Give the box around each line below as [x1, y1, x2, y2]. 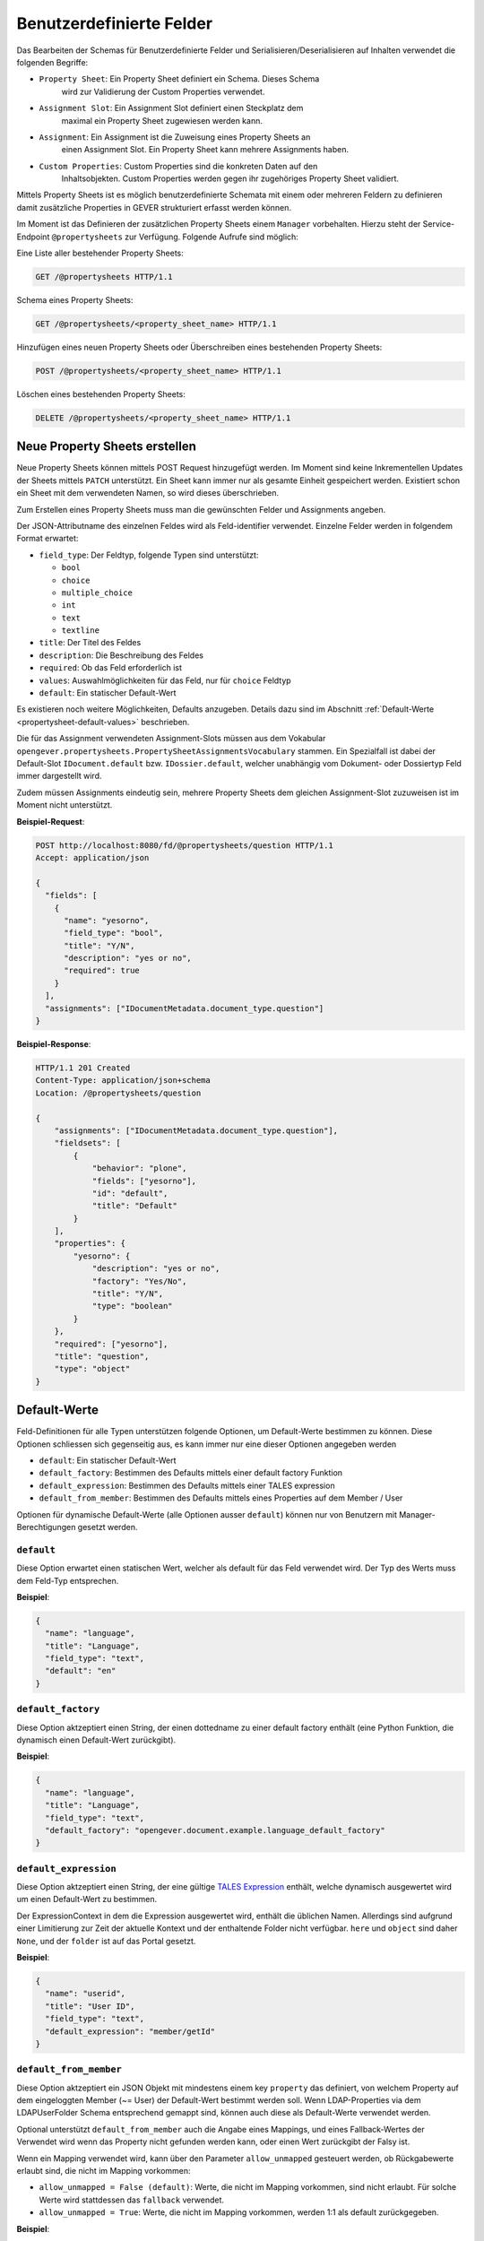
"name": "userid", [45, 1988, 125, 1999]
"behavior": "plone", [91, 1164, 187, 1173]
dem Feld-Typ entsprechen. [16, 1575, 119, 1586]
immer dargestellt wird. [16, 771, 102, 782]
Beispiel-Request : [16, 816, 85, 826]
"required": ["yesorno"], [54, 1338, 169, 1349]
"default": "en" [45, 1666, 117, 1676]
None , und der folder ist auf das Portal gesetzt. [16, 1935, 196, 1946]
